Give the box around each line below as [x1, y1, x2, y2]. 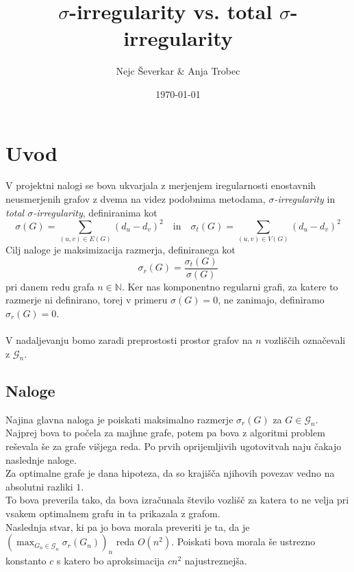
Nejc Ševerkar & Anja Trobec [116, 64, 240, 78]
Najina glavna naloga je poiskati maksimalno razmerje [5, 412, 233, 426]
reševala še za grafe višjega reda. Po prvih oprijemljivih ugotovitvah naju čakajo [5, 439, 342, 453]
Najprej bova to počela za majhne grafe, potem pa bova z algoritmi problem [5, 425, 325, 440]
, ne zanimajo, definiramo [218, 293, 325, 307]
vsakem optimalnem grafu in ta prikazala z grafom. [5, 506, 220, 521]
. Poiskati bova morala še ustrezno [171, 534, 316, 549]
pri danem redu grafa [5, 279, 94, 293]
